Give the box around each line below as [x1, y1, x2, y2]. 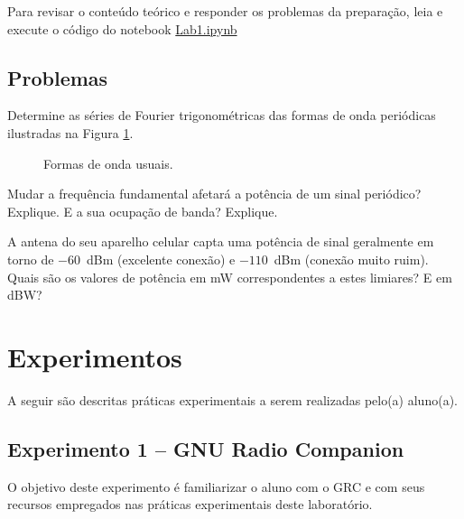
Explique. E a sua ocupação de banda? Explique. [7, 201, 278, 220]
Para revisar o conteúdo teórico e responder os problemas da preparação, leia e [7, 2, 443, 20]
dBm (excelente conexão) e [86, 249, 236, 268]
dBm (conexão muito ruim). [274, 249, 429, 268]
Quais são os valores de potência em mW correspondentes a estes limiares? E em [7, 267, 452, 286]
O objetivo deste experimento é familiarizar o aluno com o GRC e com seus [7, 477, 425, 496]
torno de [7, 249, 54, 268]
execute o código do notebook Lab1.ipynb [7, 19, 237, 38]
